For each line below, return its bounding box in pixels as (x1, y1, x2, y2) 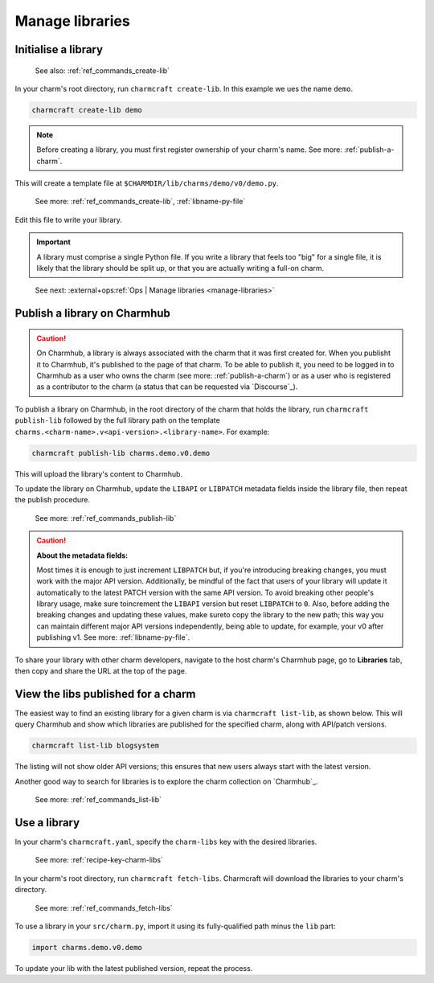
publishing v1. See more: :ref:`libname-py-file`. (36, 633, 190, 642)
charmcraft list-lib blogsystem (31, 741, 160, 751)
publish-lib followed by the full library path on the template (14, 416, 220, 425)
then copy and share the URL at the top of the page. (14, 666, 187, 676)
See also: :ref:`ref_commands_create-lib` (35, 65, 170, 76)
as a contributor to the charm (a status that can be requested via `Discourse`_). (36, 382, 298, 391)
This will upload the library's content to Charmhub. (14, 469, 183, 478)
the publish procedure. (14, 495, 91, 505)
